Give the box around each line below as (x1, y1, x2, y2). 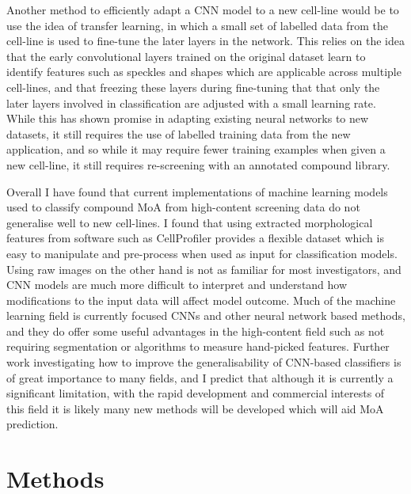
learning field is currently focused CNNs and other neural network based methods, (6, 307, 405, 324)
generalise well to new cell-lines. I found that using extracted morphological (6, 214, 373, 230)
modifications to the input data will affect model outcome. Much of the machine (6, 291, 396, 308)
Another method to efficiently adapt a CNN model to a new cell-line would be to (6, 2, 399, 17)
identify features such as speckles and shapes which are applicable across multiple (6, 63, 401, 80)
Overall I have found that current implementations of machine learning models (6, 183, 388, 199)
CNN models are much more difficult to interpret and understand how (6, 276, 348, 293)
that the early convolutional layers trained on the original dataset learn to (6, 47, 366, 64)
